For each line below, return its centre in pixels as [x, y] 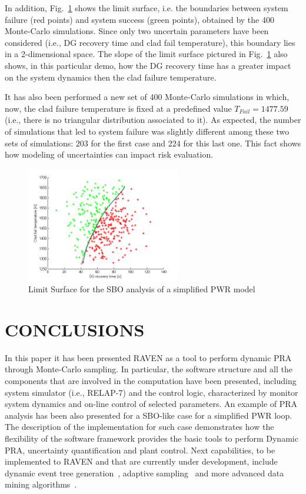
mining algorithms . [41, 484]
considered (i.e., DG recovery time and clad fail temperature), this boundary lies [150, 42]
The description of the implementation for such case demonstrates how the [139, 427]
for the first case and [128, 143]
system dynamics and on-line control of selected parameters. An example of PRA [151, 404]
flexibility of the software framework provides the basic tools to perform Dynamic [152, 438]
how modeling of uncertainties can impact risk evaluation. [109, 154]
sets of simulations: [39, 143]
